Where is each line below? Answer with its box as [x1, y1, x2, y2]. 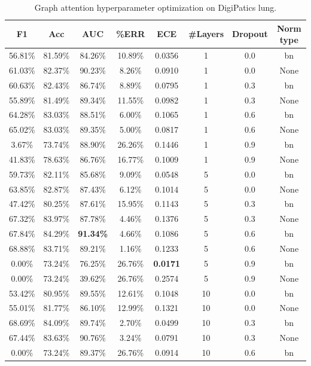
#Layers [188, 28, 224, 40]
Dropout [232, 28, 268, 40]
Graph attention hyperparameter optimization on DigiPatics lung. [34, 1, 277, 13]
